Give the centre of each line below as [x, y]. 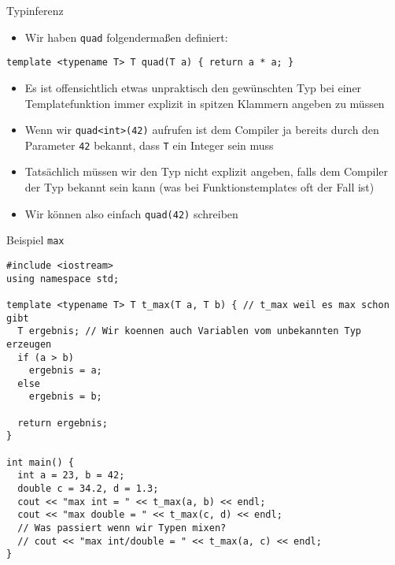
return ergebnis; [63, 423]
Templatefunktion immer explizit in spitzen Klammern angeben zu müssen [205, 103]
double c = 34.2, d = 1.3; [88, 489]
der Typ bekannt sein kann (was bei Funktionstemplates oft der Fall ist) [199, 187]
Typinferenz [35, 10]
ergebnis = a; [65, 371]
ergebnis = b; [65, 397]
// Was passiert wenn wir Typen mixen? [122, 528]
